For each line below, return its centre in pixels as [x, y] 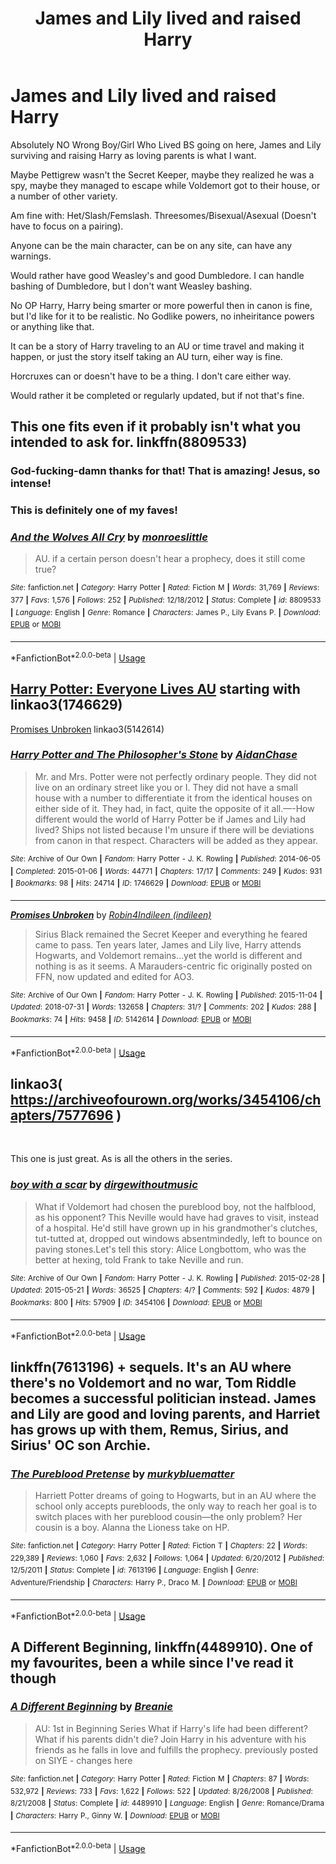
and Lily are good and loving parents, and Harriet [165, 1413]
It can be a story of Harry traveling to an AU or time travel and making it [157, 346]
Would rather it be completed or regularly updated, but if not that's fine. [157, 395]
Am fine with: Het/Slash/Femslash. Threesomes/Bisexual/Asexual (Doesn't [163, 215]
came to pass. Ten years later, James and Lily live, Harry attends [168, 944]
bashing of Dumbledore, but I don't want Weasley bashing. [131, 286]
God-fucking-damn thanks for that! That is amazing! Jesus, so [165, 471]
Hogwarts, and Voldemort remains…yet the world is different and [168, 955]
